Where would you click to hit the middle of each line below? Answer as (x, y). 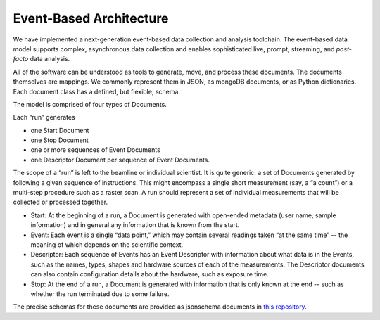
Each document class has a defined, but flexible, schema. (97, 91)
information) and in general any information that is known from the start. (135, 225)
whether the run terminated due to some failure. (100, 294)
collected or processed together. (61, 202)
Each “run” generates (44, 117)
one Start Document (60, 130)
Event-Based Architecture (91, 18)
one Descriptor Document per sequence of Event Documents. (120, 160)
